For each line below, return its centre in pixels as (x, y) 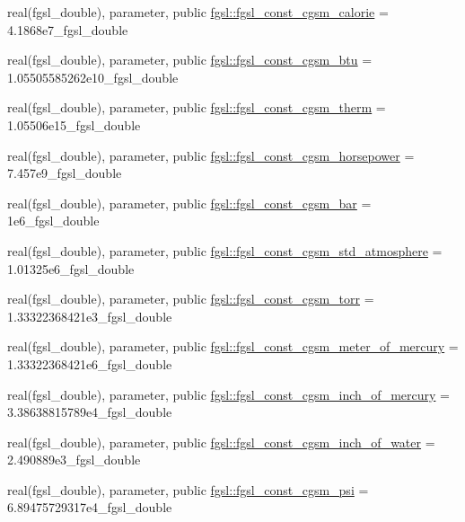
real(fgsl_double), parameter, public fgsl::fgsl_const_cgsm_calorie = (198, 12)
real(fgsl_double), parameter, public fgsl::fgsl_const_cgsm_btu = (190, 60)
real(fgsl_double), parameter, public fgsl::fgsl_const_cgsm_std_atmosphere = (225, 250)
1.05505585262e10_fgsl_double (93, 77)
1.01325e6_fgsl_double (71, 268)
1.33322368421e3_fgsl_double (90, 316)
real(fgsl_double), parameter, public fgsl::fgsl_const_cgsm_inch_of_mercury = (228, 394)
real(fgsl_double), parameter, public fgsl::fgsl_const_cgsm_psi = (188, 489)
